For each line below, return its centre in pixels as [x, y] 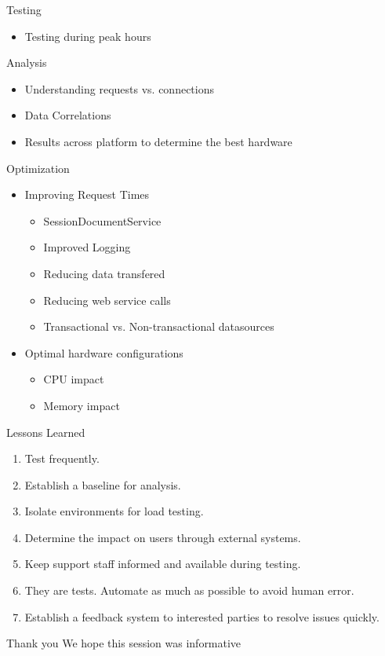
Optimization [38, 168]
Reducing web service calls [107, 300]
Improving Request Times [87, 194]
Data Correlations [68, 115]
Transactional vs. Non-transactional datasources [159, 326]
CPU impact [74, 379]
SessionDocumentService [102, 220]
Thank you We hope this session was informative [124, 643]
